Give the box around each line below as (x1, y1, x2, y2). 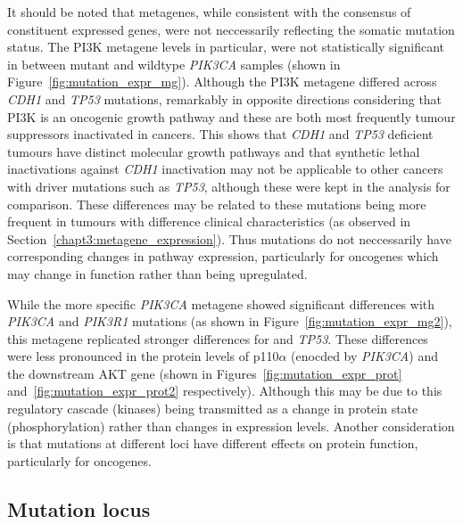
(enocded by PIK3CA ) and (291, 347, 438, 365)
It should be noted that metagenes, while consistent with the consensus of (7, 3, 411, 20)
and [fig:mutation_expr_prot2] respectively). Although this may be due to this (7, 381, 442, 400)
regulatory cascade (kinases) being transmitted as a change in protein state (7, 399, 418, 418)
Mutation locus (7, 495, 151, 522)
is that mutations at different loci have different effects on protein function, (7, 434, 418, 453)
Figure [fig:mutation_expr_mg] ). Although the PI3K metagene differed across (7, 72, 437, 91)
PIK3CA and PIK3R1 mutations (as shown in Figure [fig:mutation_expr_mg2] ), (7, 312, 452, 331)
